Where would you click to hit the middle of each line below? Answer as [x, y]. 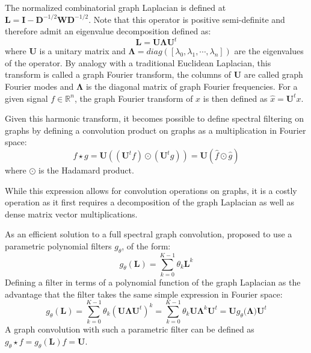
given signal [26, 98]
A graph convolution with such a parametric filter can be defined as [130, 329]
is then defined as [235, 98]
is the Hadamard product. [86, 170]
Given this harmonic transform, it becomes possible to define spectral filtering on [154, 118]
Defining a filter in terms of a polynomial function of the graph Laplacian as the [153, 282]
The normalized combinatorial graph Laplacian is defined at [115, 7]
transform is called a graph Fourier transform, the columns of [118, 74]
